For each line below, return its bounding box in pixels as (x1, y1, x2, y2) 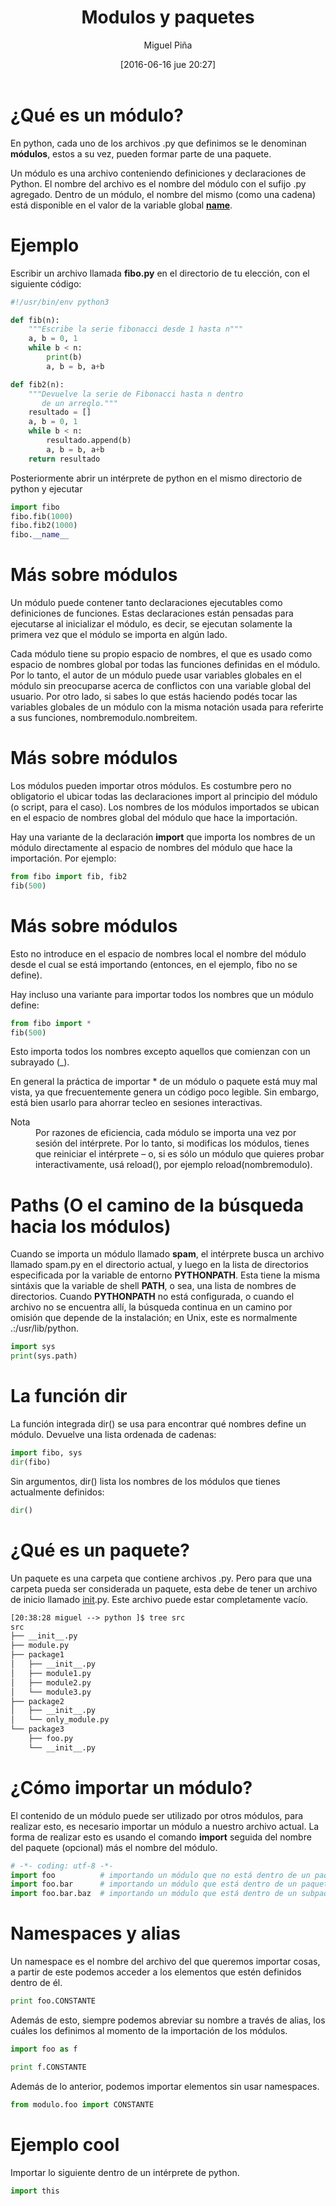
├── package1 (10, 1650, 65, 1660)
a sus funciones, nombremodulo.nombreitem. (10, 712, 198, 724)
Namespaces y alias (10, 1922, 182, 1945)
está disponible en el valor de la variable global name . (10, 199, 233, 211)
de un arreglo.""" (41, 398, 118, 408)
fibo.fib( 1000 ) (10, 511, 74, 521)
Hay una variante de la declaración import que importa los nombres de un (10, 831, 316, 843)
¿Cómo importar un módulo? (10, 1776, 253, 1799)
